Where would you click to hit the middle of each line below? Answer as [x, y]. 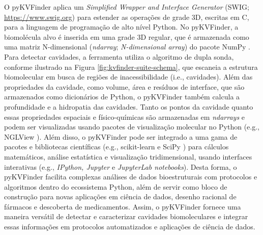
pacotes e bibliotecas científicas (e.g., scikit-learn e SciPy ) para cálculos [116, 147]
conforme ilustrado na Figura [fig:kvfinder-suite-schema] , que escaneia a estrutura [131, 67]
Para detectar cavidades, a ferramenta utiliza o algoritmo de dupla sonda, [119, 56]
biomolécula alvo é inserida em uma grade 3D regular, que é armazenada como [127, 36]
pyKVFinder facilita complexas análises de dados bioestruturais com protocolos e [131, 177]
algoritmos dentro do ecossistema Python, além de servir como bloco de [116, 186]
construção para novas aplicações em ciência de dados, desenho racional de [120, 197]
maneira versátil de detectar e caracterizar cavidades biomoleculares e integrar [126, 216]
